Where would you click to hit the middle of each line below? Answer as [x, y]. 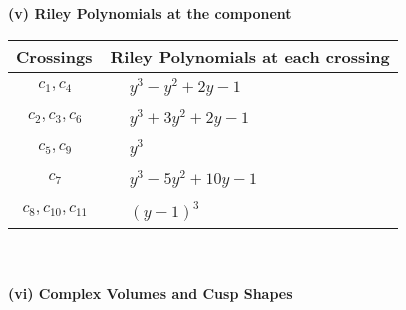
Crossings [54, 56]
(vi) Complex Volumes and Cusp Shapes [150, 293]
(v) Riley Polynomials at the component [150, 13]
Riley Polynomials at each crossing [250, 56]
